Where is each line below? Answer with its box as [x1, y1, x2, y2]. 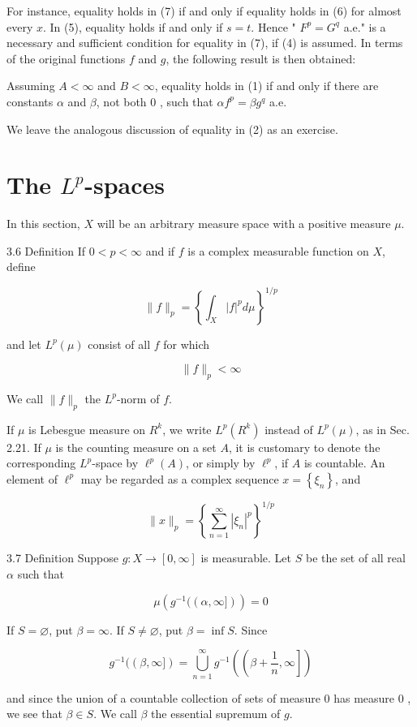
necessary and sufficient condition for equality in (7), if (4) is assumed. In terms [6, 34, 403, 51]
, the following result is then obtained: [166, 49, 356, 67]
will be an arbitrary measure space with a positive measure [97, 215, 391, 232]
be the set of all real [305, 549, 406, 566]
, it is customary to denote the [228, 438, 380, 455]
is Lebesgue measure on [28, 420, 146, 437]
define [6, 258, 36, 275]
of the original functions [6, 49, 126, 67]
